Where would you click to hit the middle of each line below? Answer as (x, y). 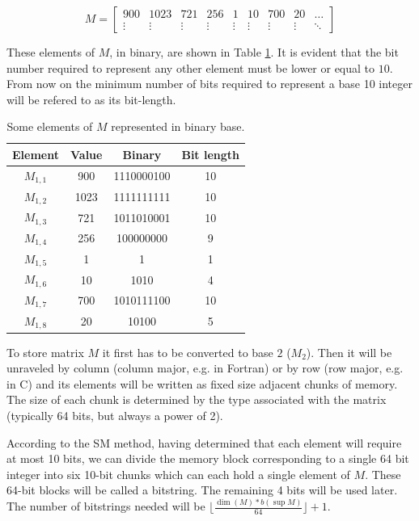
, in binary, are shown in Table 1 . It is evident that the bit (254, 52)
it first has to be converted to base (188, 352)
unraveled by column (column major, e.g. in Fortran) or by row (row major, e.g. (205, 368)
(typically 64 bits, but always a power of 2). (115, 416)
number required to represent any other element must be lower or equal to (191, 67)
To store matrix (45, 352)
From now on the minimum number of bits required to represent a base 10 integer (209, 84)
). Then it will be (349, 352)
